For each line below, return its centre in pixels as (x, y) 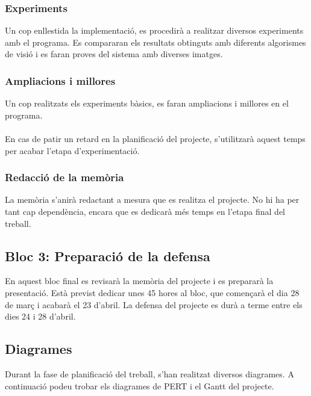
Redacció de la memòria (64, 177)
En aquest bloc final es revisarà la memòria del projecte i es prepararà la (139, 281)
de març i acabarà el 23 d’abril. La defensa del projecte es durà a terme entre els (154, 304)
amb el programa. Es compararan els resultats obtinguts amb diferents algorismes (155, 42)
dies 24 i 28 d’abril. (40, 316)
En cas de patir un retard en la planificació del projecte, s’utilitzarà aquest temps (155, 138)
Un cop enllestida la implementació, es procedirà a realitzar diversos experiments (154, 30)
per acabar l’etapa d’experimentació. (72, 150)
